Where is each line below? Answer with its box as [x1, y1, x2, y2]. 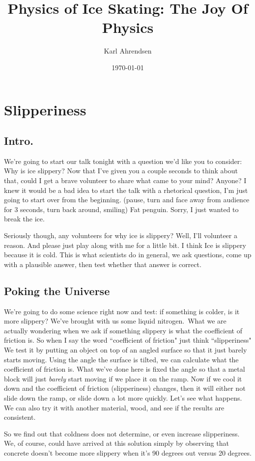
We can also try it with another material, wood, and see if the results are [4, 402, 225, 412]
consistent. [4, 412, 36, 422]
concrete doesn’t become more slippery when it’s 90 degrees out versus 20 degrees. [4, 447, 252, 458]
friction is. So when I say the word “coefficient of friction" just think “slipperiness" [4, 335, 252, 345]
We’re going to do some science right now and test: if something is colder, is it [4, 306, 240, 316]
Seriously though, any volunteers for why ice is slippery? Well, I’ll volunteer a [4, 230, 237, 241]
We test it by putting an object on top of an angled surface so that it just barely [4, 345, 247, 354]
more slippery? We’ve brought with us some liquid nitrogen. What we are [4, 316, 227, 326]
